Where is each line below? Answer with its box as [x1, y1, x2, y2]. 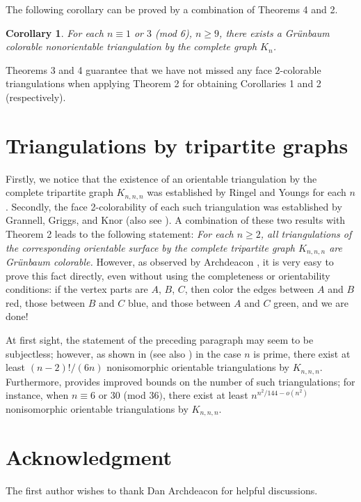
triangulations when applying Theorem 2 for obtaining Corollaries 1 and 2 [6, 76, 321, 91]
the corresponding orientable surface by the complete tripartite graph [6, 240, 295, 254]
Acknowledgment [6, 443, 172, 471]
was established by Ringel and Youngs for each [147, 185, 346, 199]
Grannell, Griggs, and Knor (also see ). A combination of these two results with [6, 213, 346, 227]
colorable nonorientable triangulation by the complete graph [6, 39, 257, 54]
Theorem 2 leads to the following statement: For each [6, 226, 234, 241]
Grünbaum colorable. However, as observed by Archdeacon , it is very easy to [6, 254, 334, 268]
